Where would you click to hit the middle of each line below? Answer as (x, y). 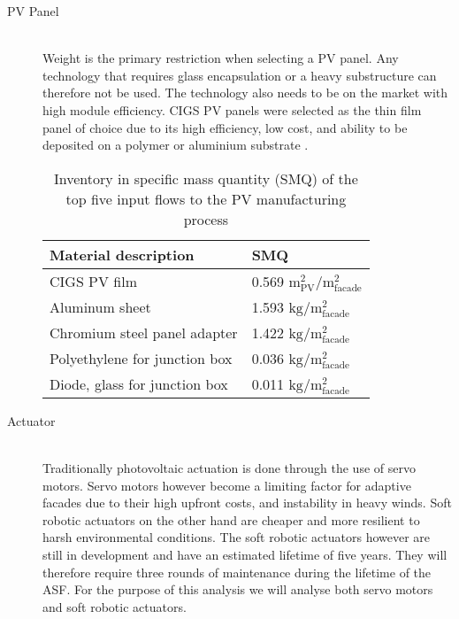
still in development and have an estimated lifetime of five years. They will (245, 554)
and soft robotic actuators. (115, 606)
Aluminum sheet (100, 306)
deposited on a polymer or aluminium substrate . (176, 145)
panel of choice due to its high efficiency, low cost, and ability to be (225, 127)
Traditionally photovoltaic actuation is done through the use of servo (229, 467)
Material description (122, 254)
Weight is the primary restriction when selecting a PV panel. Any (221, 58)
